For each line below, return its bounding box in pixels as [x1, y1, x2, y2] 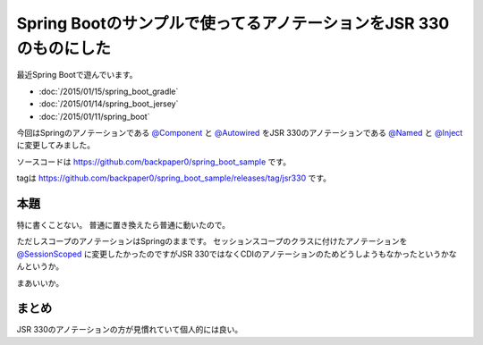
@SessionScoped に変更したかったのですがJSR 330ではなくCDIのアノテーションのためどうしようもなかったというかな [16, 248, 457, 259]
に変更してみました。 [16, 139, 96, 151]
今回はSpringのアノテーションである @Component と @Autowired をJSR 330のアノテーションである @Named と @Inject [16, 127, 463, 138]
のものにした [16, 38, 112, 58]
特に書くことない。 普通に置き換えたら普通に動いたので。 [16, 219, 230, 230]
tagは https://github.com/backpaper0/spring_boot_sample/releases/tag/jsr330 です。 [16, 172, 331, 183]
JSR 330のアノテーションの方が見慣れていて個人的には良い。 [16, 324, 243, 335]
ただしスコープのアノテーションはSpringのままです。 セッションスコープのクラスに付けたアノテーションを [16, 236, 408, 247]
